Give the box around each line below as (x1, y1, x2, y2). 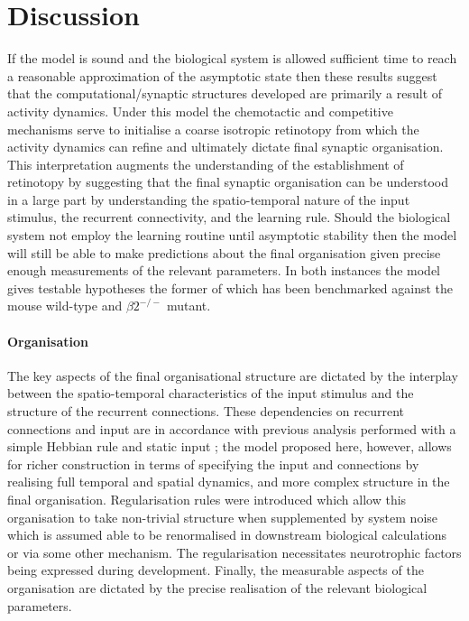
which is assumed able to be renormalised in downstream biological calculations (7, 525, 447, 544)
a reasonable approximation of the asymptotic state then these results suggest (7, 66, 437, 85)
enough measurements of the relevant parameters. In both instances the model (7, 261, 441, 280)
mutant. (166, 296, 211, 315)
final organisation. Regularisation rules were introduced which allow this (7, 489, 407, 508)
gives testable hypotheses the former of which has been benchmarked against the (7, 278, 454, 297)
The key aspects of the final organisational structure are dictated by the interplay (7, 366, 458, 385)
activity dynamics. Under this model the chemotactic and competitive (7, 101, 393, 120)
